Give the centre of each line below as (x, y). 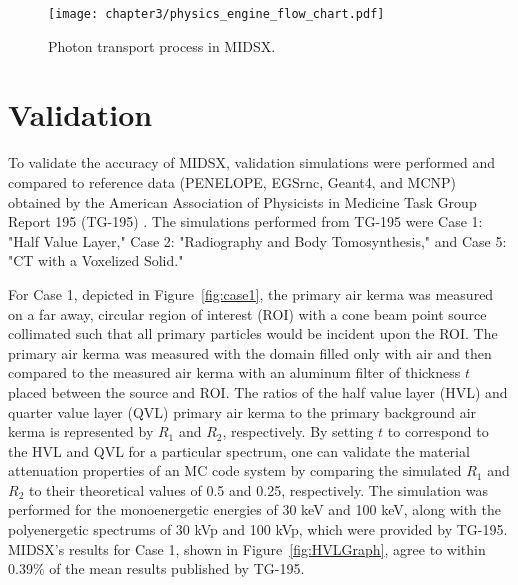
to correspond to (438, 431)
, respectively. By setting (298, 431)
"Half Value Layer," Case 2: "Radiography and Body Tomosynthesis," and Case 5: (257, 240)
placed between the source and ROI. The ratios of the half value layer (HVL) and (258, 391)
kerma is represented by (81, 431)
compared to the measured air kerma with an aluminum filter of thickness (234, 372)
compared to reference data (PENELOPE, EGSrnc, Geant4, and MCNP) (232, 181)
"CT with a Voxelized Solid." (96, 260)
